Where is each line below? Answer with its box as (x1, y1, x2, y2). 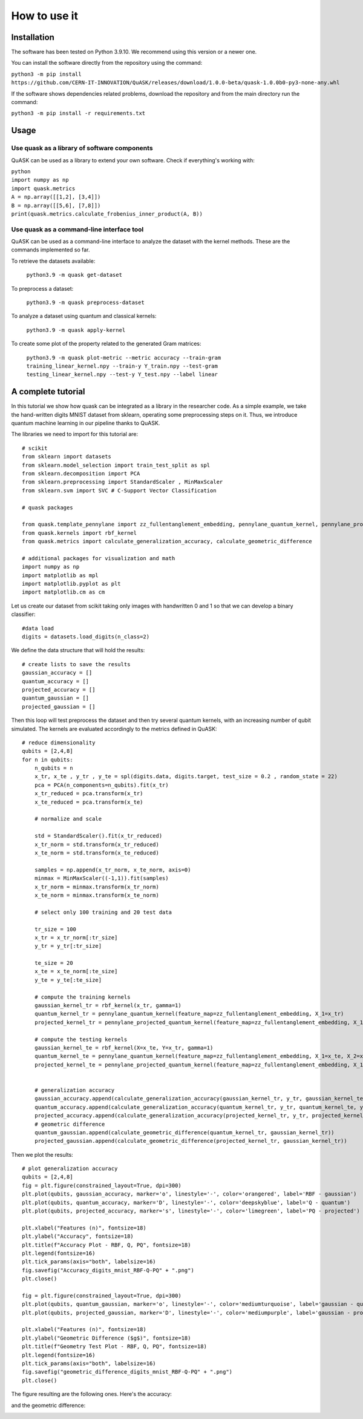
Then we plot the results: (11, 1151, 74, 1158)
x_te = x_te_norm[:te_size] (34, 968, 118, 975)
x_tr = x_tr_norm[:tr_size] (34, 934, 118, 941)
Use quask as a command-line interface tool (11, 225, 144, 233)
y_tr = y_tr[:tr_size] (34, 942, 102, 950)
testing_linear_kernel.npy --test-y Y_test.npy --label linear (26, 371, 218, 378)
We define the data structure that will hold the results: (11, 647, 145, 654)
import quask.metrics (11, 185, 76, 192)
